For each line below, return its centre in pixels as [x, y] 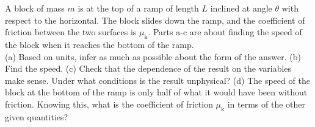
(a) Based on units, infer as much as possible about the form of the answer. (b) [153, 56]
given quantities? [37, 116]
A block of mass [35, 8]
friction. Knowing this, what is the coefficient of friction [109, 104]
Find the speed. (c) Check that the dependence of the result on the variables [148, 68]
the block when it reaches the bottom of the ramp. [100, 44]
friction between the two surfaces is [71, 32]
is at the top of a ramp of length [138, 8]
